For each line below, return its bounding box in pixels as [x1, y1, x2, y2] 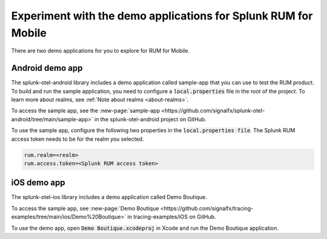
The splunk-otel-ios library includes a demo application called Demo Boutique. [11, 194, 207, 201]
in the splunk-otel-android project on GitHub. [94, 115, 206, 123]
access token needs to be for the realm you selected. [11, 135, 144, 143]
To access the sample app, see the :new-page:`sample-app [11, 107, 160, 115]
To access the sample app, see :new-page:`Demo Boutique [11, 204, 159, 212]
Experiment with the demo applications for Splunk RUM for [11, 9, 313, 22]
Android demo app [11, 63, 83, 73]
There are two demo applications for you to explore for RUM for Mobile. [11, 47, 190, 55]
